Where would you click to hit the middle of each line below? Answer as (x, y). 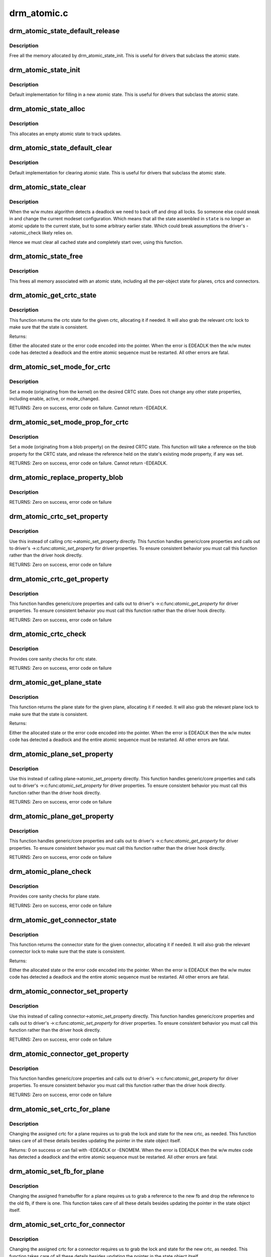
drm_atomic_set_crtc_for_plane (60, 1109)
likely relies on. (57, 233)
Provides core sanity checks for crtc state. (53, 659)
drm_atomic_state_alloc (47, 109)
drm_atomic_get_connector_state (63, 920)
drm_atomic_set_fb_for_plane (57, 1171)
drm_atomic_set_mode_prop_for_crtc (69, 422)
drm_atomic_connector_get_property (69, 1054)
